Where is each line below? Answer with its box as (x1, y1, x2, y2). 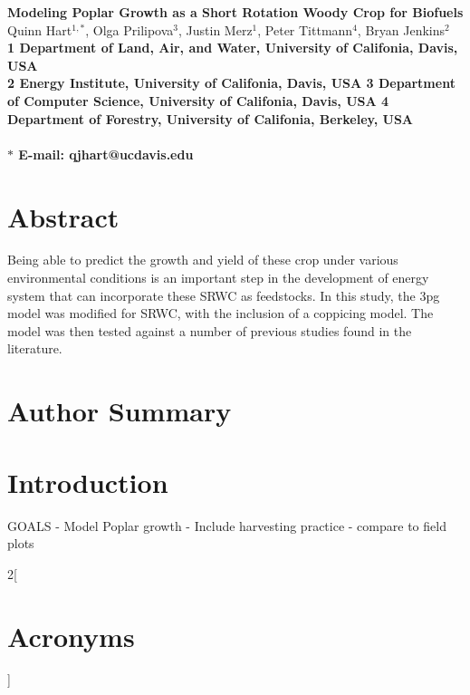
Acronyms (7, 617, 135, 654)
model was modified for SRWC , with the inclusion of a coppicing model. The (7, 304, 434, 323)
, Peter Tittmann (257, 20, 353, 39)
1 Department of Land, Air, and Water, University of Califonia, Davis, (7, 38, 458, 57)
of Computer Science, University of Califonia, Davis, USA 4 (7, 91, 389, 110)
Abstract (7, 198, 120, 235)
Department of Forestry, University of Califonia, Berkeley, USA (7, 109, 414, 128)
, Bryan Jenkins (357, 20, 446, 39)
